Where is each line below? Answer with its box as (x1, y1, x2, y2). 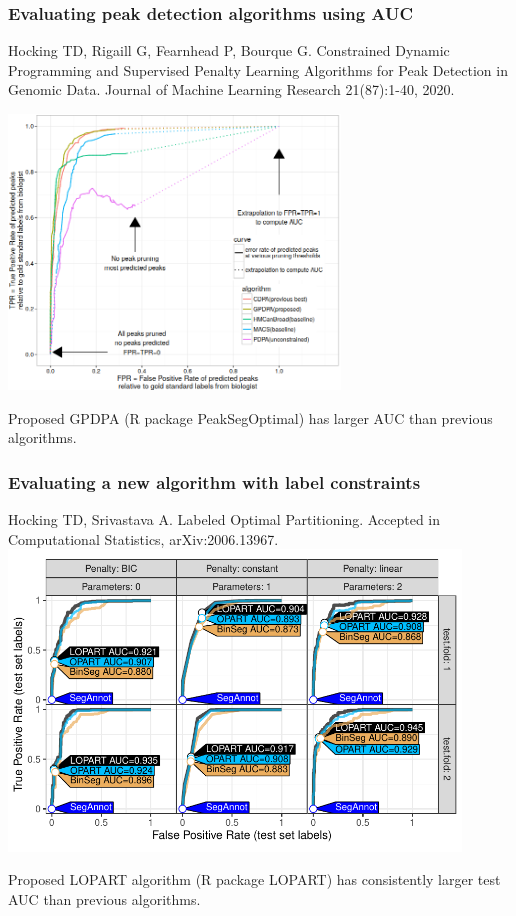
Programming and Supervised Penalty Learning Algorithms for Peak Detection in (8, 59, 508, 80)
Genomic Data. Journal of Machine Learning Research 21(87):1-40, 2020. (8, 79, 455, 100)
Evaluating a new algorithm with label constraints (8, 469, 421, 494)
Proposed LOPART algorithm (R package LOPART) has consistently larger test (8, 869, 501, 890)
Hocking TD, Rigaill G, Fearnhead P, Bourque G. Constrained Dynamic (8, 40, 450, 61)
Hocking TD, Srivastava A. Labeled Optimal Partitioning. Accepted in (8, 509, 441, 530)
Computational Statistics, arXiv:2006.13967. (8, 528, 279, 549)
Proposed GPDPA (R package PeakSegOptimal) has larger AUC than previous (8, 407, 493, 428)
